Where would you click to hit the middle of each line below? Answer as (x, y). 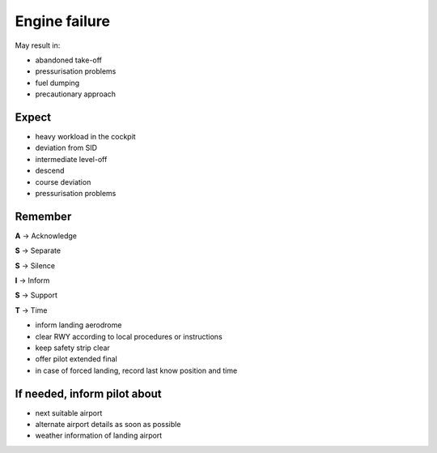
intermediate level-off (71, 159)
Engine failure (63, 21)
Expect (33, 117)
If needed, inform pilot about (88, 393)
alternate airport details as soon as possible (108, 425)
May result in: (38, 45)
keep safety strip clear (73, 348)
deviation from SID (66, 148)
